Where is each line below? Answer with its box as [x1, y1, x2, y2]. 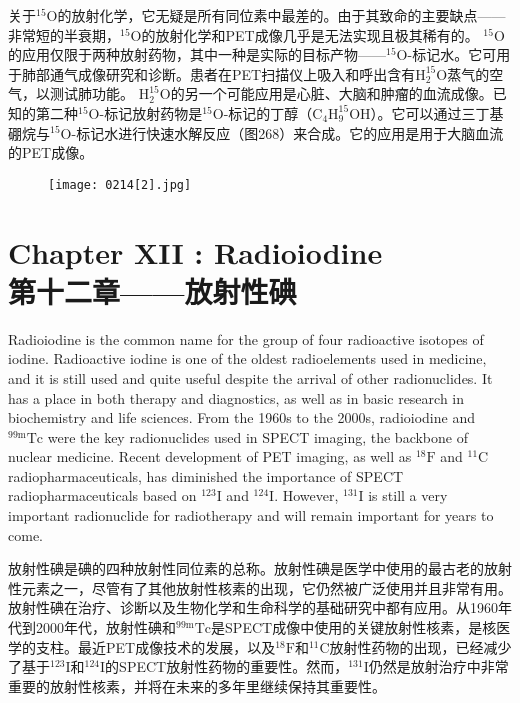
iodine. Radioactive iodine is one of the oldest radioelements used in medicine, [8, 348, 487, 369]
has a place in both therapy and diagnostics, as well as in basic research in [8, 387, 465, 408]
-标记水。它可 [407, 44, 497, 65]
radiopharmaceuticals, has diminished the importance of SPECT [8, 465, 404, 486]
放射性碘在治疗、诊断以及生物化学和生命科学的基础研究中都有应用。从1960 [8, 597, 498, 618]
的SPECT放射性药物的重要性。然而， [105, 656, 349, 677]
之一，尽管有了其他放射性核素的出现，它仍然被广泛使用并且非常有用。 [49, 577, 512, 598]
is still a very [368, 485, 448, 506]
